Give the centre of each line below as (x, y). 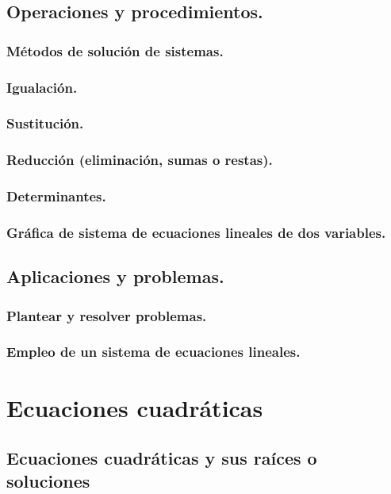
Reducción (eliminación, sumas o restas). (140, 160)
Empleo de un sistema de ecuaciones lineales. (153, 352)
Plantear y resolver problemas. (107, 315)
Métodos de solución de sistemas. (115, 50)
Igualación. (42, 87)
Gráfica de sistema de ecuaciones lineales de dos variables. (196, 232)
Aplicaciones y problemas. (115, 276)
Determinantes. (56, 196)
